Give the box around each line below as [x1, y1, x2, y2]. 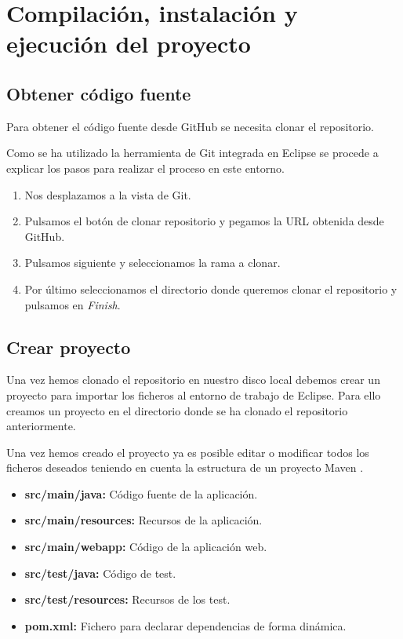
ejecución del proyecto [6, 27, 251, 60]
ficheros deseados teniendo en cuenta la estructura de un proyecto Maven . [6, 459, 364, 476]
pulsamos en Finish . [24, 296, 121, 312]
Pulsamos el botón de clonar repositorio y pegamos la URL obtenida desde [24, 213, 384, 229]
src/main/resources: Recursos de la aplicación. [24, 512, 263, 528]
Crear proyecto [6, 334, 131, 359]
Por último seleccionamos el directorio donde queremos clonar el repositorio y [24, 280, 398, 297]
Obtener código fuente [6, 81, 191, 105]
